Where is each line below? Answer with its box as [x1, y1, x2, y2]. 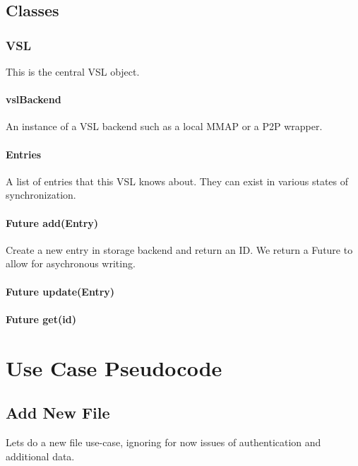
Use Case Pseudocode [6, 353, 222, 382]
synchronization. [6, 187, 76, 202]
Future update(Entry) [6, 284, 115, 298]
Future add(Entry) [6, 215, 99, 230]
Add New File [6, 402, 110, 424]
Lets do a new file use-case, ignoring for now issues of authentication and [6, 434, 321, 449]
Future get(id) [6, 311, 76, 326]
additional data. [6, 448, 75, 463]
